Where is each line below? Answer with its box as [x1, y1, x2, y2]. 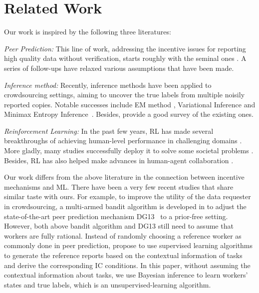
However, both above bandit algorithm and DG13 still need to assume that [4, 221, 234, 231]
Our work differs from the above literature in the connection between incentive [4, 172, 245, 182]
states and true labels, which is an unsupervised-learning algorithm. [4, 279, 211, 290]
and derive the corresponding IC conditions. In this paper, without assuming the [4, 260, 251, 270]
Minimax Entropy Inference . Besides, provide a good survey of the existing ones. [4, 109, 254, 119]
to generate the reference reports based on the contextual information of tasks [4, 250, 243, 260]
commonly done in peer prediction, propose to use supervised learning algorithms [4, 240, 253, 251]
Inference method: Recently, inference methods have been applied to [4, 79, 212, 90]
